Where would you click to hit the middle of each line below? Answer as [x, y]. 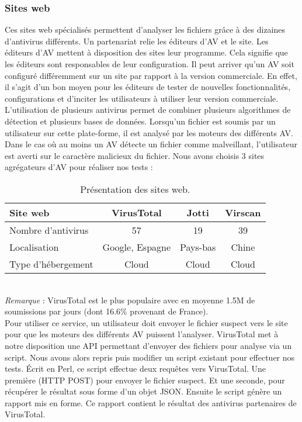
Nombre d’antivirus [49, 230]
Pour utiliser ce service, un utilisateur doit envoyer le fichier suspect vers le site [146, 322]
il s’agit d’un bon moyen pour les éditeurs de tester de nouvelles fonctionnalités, [148, 87]
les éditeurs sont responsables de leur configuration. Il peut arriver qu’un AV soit [150, 64]
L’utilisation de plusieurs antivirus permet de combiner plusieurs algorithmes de [148, 110]
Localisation [34, 247]
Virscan [243, 212]
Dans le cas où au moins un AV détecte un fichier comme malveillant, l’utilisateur [151, 144]
